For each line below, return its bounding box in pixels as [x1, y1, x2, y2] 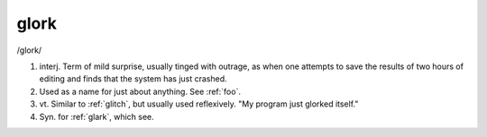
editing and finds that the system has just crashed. [39, 73, 227, 84]
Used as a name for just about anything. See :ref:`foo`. [39, 86, 241, 97]
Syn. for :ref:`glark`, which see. [39, 111, 155, 122]
